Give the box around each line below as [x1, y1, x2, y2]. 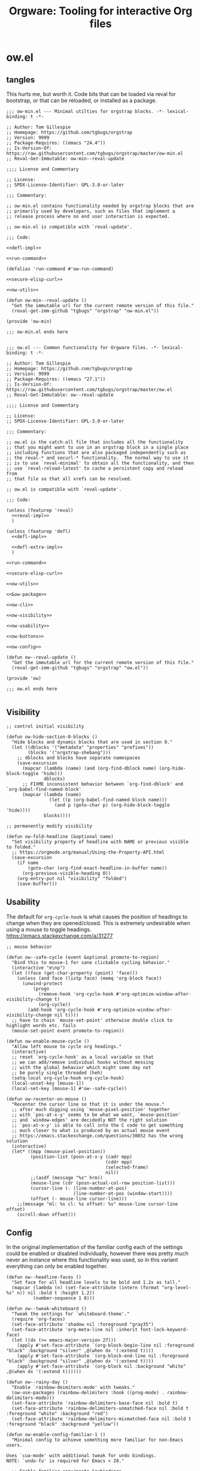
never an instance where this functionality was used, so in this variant [6, 1256, 178, 1263]
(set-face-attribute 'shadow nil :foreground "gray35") [11, 1322, 154, 1328]
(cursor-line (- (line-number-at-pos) [30, 1185, 128, 1191]
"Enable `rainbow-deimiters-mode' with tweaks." [11, 1385, 135, 1391]
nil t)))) [54, 1012, 79, 1018]
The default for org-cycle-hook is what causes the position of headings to [6, 913, 188, 920]
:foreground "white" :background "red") [6, 1411, 109, 1417]
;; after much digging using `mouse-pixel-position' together [11, 1106, 170, 1112]
